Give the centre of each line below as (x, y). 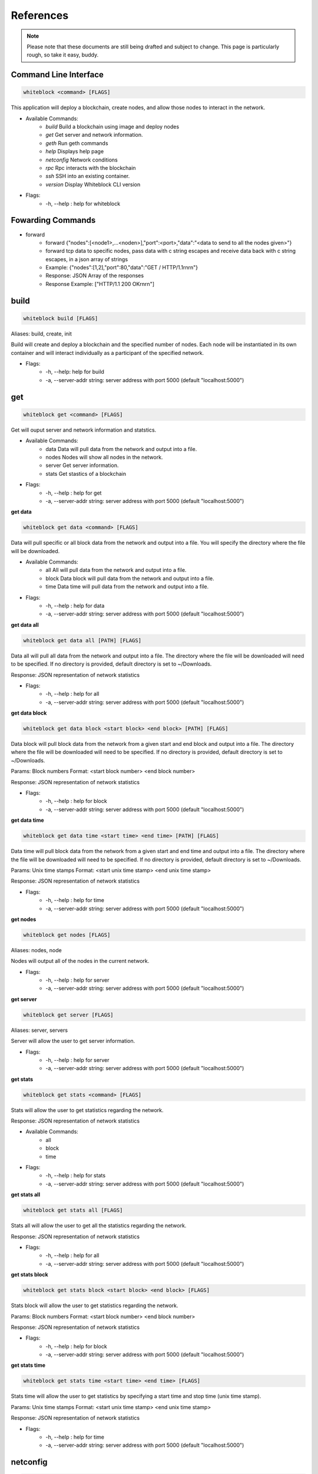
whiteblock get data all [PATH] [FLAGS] (82, 640)
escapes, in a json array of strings (87, 259)
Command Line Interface (57, 75)
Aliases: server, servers (39, 1030)
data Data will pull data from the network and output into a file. (121, 449)
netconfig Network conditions (82, 160)
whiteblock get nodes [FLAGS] (67, 935)
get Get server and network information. (95, 135)
